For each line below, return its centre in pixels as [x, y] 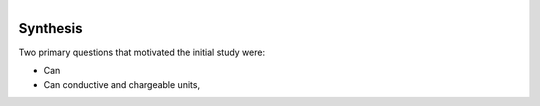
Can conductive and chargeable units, [121, 84]
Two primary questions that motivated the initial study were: [141, 52]
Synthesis [51, 28]
